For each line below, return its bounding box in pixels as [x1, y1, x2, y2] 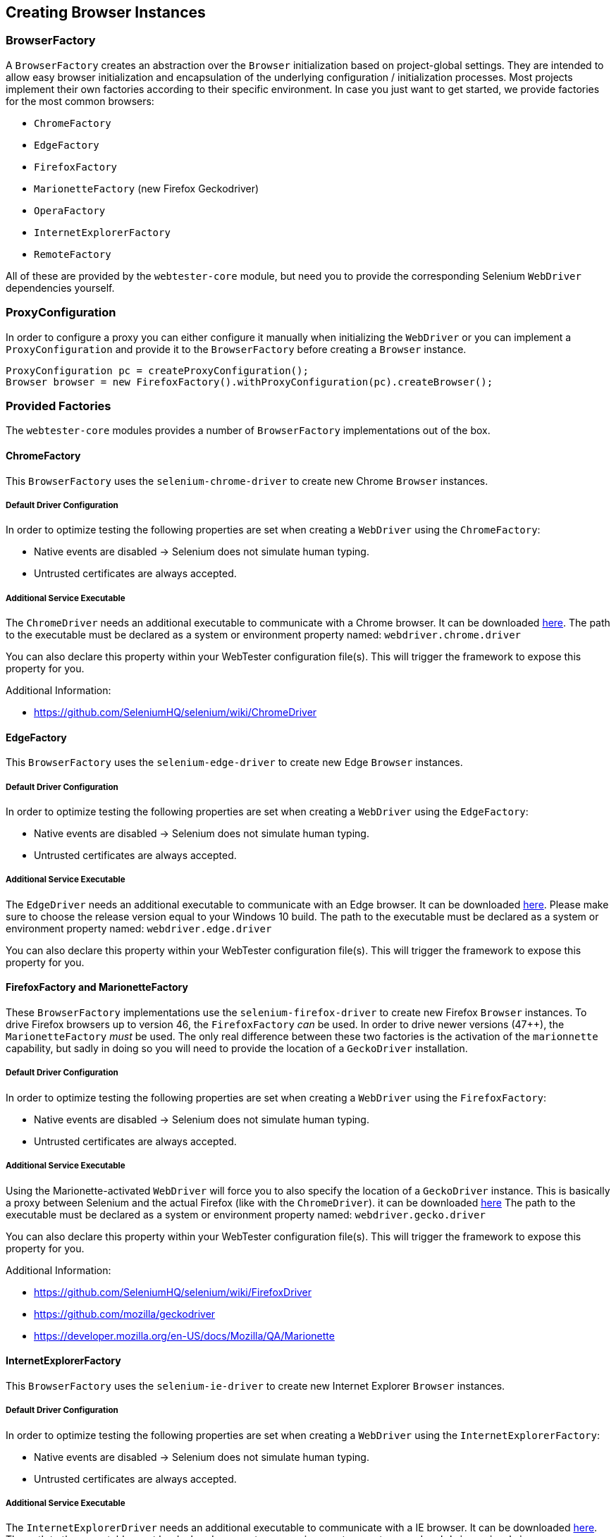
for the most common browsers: [6, 94, 154, 107]
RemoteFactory [34, 248, 111, 260]
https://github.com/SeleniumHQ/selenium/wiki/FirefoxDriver [34, 1285, 312, 1298]
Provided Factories [6, 398, 111, 413]
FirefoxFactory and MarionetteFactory [6, 981, 188, 994]
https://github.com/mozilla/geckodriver [34, 1307, 216, 1320]
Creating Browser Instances [6, 4, 206, 21]
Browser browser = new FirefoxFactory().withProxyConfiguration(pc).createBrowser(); [6, 376, 493, 388]
